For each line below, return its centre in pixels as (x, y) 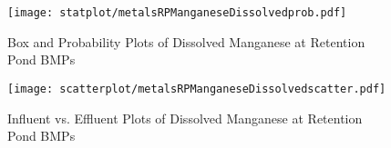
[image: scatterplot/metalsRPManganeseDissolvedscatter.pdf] (197, 89)
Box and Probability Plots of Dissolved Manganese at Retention (186, 41)
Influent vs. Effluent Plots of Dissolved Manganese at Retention (185, 118)
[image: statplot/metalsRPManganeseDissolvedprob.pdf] (177, 13)
